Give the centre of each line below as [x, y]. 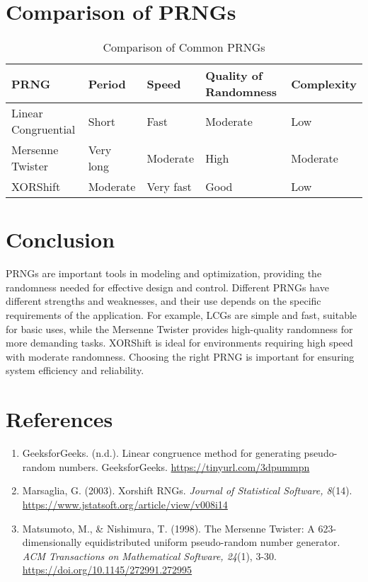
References [59, 419]
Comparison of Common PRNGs [184, 47]
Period [107, 83]
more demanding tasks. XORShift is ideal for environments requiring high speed [179, 343]
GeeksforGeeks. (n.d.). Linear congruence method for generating [161, 453]
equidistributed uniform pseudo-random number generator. [213, 542]
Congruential [44, 129]
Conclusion [61, 239]
